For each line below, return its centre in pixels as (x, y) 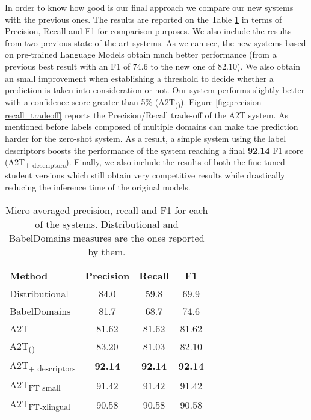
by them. (107, 251)
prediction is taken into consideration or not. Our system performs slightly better (155, 90)
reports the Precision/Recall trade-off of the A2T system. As (177, 114)
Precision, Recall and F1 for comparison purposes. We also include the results (148, 31)
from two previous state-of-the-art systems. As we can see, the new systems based (155, 42)
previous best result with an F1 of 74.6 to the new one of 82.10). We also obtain (152, 66)
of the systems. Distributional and (107, 224)
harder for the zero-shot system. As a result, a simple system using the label (146, 138)
